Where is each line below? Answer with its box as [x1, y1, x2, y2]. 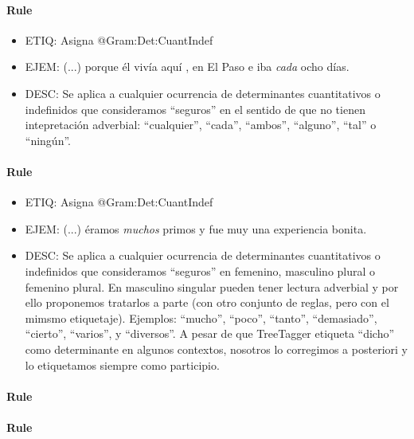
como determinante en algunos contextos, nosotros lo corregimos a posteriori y [25, 340, 408, 357]
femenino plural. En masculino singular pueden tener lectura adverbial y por [25, 278, 399, 295]
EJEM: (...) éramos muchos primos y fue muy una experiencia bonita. [25, 220, 367, 237]
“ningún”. [25, 131, 71, 148]
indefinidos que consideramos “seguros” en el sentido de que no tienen [25, 100, 365, 117]
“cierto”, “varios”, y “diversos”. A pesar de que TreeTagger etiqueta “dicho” [25, 325, 395, 342]
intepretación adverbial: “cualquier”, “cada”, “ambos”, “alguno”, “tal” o [25, 116, 377, 133]
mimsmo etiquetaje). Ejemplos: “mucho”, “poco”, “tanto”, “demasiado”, [25, 309, 377, 326]
